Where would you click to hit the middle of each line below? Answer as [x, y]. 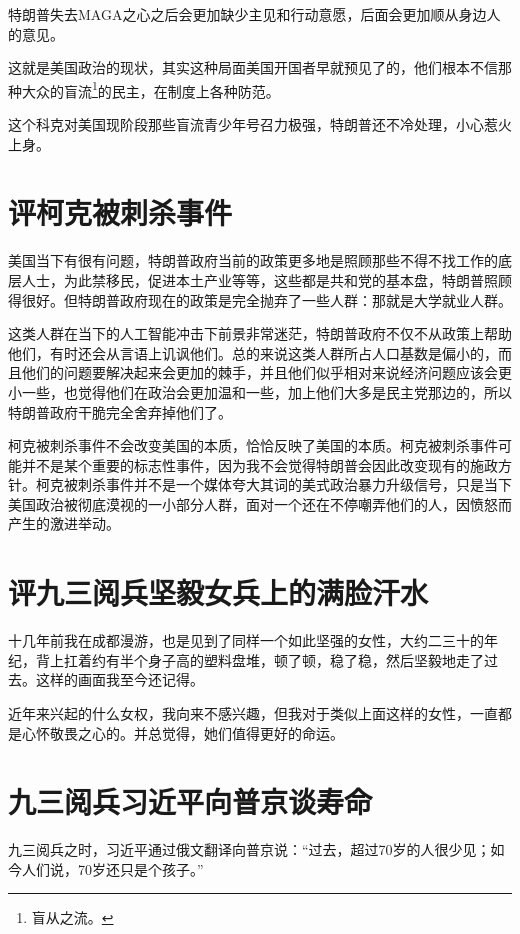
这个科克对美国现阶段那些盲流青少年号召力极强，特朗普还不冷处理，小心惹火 [260, 124]
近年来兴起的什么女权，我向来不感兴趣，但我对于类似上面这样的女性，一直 [253, 712]
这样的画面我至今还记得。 [119, 679]
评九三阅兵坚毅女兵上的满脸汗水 [218, 592]
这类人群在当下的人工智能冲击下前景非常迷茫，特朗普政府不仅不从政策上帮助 [260, 333]
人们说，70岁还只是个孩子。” [112, 868]
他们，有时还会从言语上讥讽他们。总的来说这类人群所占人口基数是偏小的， [253, 352]
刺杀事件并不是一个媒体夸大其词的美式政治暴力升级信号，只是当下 [294, 484]
